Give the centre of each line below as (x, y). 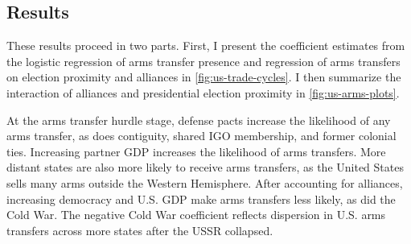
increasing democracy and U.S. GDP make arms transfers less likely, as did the (201, 199)
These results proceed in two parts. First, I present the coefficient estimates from (206, 45)
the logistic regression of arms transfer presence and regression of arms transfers (203, 61)
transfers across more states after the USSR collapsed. (140, 230)
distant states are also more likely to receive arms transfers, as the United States (205, 167)
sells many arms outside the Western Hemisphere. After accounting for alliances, (205, 182)
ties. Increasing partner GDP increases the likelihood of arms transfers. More (196, 151)
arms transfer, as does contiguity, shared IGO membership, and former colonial (201, 136)
